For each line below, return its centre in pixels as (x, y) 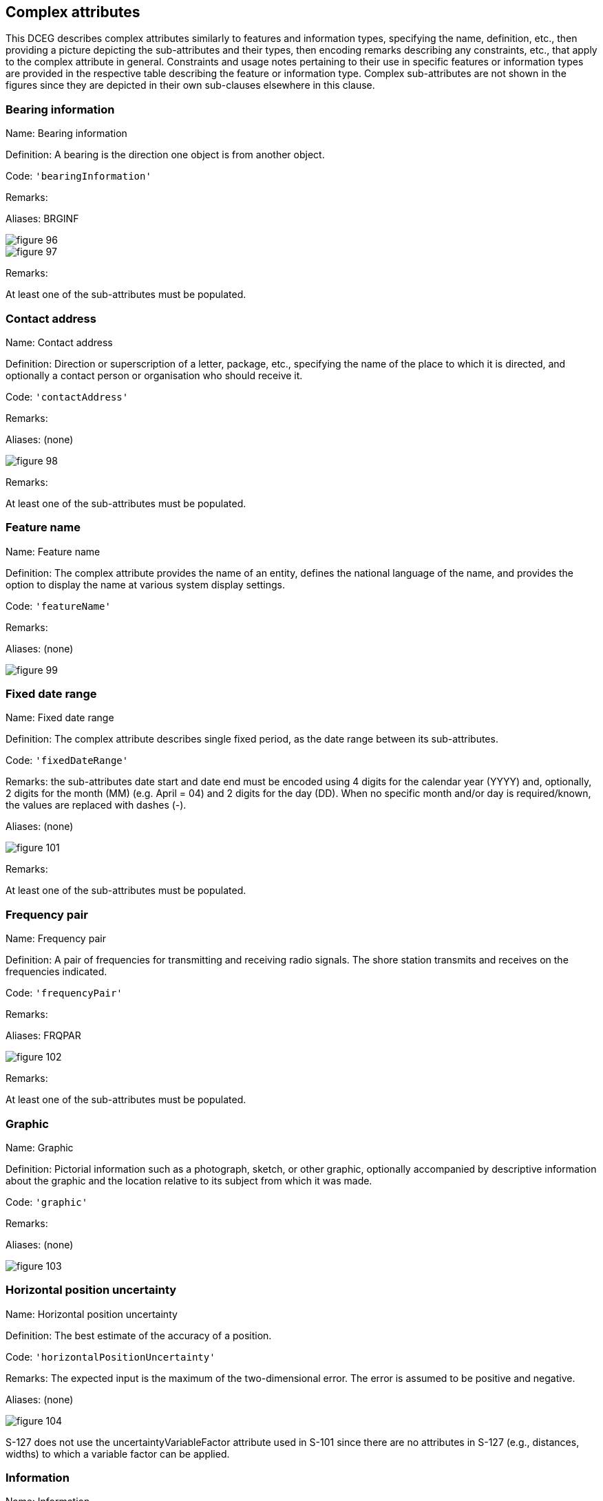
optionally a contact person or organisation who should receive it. (154, 375)
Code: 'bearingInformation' (78, 176)
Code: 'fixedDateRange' (67, 760)
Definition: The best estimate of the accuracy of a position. (139, 1335)
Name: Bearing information (66, 134)
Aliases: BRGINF (42, 219)
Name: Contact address (59, 342)
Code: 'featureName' (58, 606)
